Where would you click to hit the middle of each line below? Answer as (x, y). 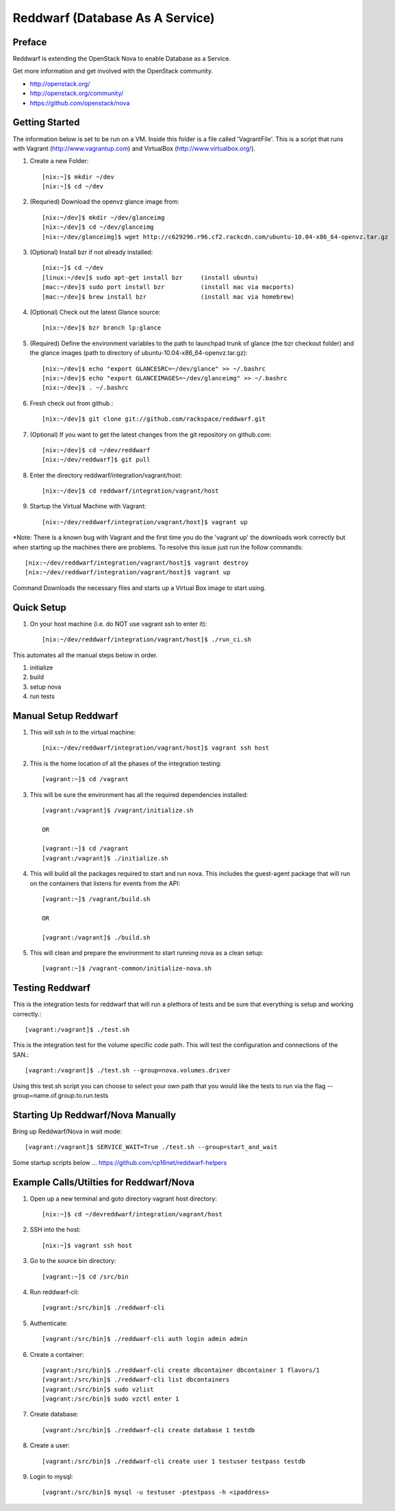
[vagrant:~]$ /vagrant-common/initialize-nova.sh (127, 969)
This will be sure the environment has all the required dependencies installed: (139, 794)
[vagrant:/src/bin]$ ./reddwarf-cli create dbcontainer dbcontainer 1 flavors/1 (181, 1370)
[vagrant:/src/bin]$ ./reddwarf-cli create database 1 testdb (149, 1430)
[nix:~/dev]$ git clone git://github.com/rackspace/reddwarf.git (154, 419)
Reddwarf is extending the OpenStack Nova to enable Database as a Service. (122, 59)
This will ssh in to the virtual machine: (83, 732)
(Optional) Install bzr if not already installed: (91, 252)
